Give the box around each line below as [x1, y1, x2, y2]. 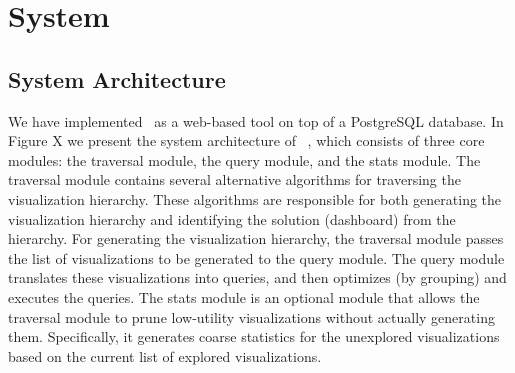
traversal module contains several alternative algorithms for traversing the [8, 169, 461, 190]
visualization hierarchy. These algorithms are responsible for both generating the [8, 188, 502, 209]
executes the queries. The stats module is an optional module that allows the [8, 286, 480, 307]
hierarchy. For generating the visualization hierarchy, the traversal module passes [8, 228, 504, 249]
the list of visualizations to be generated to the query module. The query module [8, 247, 505, 268]
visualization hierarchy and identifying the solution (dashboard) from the [8, 208, 456, 229]
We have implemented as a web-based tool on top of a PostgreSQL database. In [8, 110, 504, 131]
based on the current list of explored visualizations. [8, 345, 322, 366]
